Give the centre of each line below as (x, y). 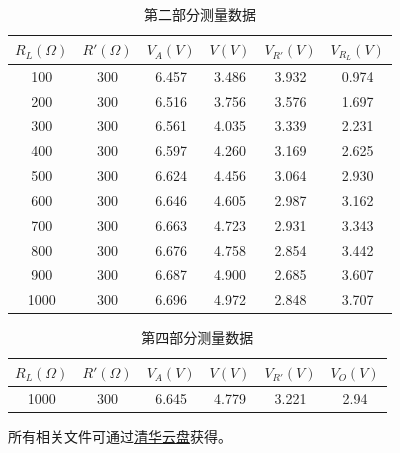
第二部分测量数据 (199, 14)
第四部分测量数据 (197, 337)
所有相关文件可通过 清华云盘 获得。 (120, 435)
